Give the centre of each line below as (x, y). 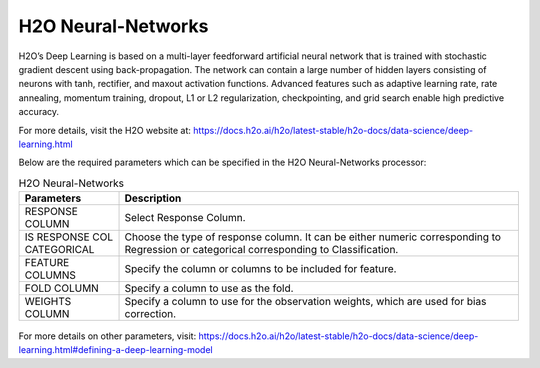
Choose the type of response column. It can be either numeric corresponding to (313, 237)
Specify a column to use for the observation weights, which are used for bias (305, 302)
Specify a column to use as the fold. (209, 288)
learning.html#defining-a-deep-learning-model (116, 350)
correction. (150, 314)
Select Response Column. (185, 218)
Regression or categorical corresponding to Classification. (261, 250)
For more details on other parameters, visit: (107, 336)
